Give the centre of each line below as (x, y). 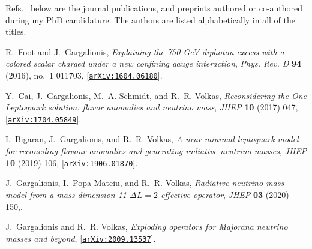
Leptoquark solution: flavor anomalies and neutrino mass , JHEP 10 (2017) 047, (152, 107)
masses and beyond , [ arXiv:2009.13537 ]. (81, 238)
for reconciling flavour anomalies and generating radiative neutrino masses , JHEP (156, 151)
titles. (16, 31)
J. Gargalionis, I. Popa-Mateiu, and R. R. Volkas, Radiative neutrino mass (145, 183)
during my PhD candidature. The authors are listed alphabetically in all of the (150, 19)
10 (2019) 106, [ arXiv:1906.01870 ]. (72, 162)
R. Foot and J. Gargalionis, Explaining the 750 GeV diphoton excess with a (145, 51)
